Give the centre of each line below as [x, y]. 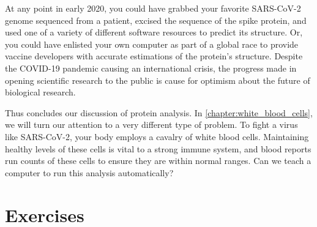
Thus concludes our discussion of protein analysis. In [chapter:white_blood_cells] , [159, 112]
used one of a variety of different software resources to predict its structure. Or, [154, 32]
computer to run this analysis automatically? [89, 172]
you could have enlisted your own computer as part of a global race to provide [152, 44]
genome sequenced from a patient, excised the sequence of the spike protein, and [156, 20]
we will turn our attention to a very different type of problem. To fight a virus [151, 125]
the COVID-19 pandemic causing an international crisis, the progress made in [151, 68]
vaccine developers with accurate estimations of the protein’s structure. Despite [154, 56]
